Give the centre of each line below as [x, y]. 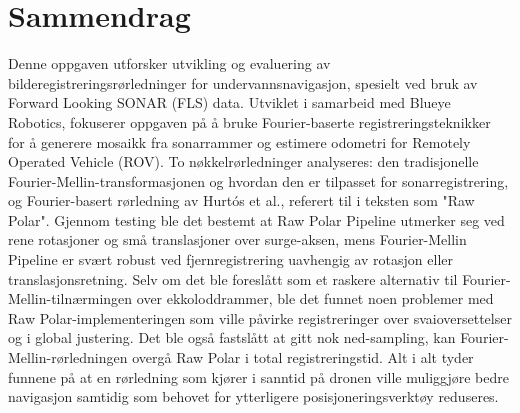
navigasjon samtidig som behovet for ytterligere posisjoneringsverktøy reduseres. [253, 396]
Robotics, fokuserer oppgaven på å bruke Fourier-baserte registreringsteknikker [249, 121]
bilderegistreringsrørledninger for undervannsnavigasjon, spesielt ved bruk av [243, 82]
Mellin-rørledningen [68, 357]
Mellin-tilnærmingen [70, 298]
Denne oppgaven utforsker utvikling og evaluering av [169, 63]
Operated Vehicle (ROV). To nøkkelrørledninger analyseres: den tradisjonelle [243, 161]
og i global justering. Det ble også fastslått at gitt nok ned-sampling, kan [232, 337]
